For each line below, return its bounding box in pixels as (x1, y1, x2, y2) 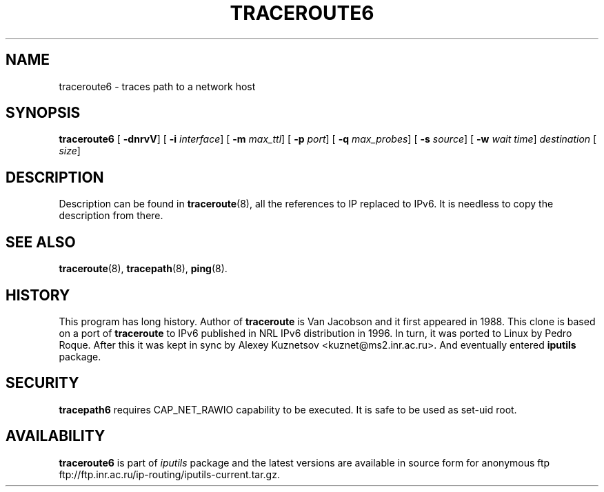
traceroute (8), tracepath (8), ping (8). (59, 263, 228, 275)
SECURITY (6, 374, 79, 392)
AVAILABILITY (6, 427, 105, 445)
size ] (59, 145, 81, 157)
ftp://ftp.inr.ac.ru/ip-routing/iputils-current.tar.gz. (59, 468, 280, 480)
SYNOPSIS (6, 104, 81, 122)
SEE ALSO (6, 233, 76, 251)
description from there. (59, 209, 163, 222)
